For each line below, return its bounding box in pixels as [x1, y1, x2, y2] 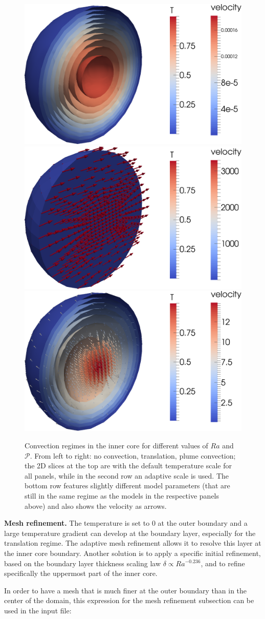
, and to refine [201, 558, 245, 568]
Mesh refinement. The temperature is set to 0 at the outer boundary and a [4, 518, 248, 528]
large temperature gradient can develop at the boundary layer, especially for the [4, 527, 256, 538]
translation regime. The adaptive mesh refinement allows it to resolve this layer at [4, 538, 261, 548]
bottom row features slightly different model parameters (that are [25, 480, 230, 491]
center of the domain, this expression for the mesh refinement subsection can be [4, 595, 254, 606]
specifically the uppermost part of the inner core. [4, 568, 158, 579]
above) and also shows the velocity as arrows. [25, 500, 167, 511]
